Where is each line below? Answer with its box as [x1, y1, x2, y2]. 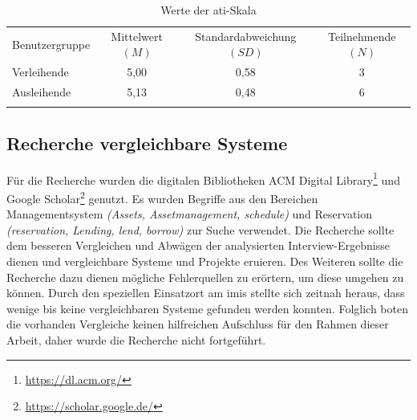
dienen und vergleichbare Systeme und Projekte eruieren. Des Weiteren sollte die [6, 252, 403, 269]
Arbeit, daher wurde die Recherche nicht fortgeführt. [6, 331, 266, 348]
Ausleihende [12, 84, 71, 100]
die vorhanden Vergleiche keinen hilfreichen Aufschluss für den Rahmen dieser [6, 316, 389, 332]
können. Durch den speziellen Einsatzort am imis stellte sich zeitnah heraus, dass [6, 284, 405, 301]
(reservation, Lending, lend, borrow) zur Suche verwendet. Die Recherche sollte [6, 221, 395, 238]
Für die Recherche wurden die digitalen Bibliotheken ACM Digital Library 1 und [6, 169, 400, 188]
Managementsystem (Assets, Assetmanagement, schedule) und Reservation [6, 206, 373, 222]
